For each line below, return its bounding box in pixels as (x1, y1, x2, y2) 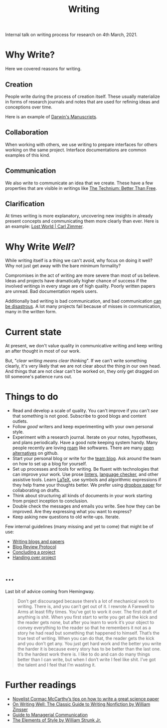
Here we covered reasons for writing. (5, 66, 82, 72)
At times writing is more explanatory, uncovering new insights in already (5, 213, 153, 219)
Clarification (5, 199, 45, 208)
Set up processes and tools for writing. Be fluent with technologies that (12, 466, 159, 472)
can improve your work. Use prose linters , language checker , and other (12, 471, 159, 478)
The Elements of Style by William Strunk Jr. (12, 717, 101, 723)
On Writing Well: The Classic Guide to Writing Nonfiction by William (12, 701, 151, 708)
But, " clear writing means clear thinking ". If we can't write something (5, 358, 147, 364)
